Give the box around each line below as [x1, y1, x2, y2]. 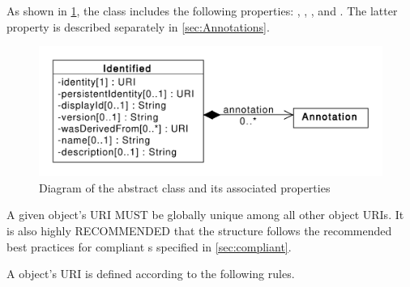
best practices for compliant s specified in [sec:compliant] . [6, 238, 292, 255]
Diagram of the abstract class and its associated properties [39, 179, 331, 196]
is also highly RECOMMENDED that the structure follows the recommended [6, 222, 392, 239]
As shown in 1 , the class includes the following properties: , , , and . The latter [6, 2, 398, 19]
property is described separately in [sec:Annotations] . [6, 18, 270, 35]
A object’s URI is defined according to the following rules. [6, 265, 295, 282]
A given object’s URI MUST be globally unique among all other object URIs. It [6, 206, 404, 223]
